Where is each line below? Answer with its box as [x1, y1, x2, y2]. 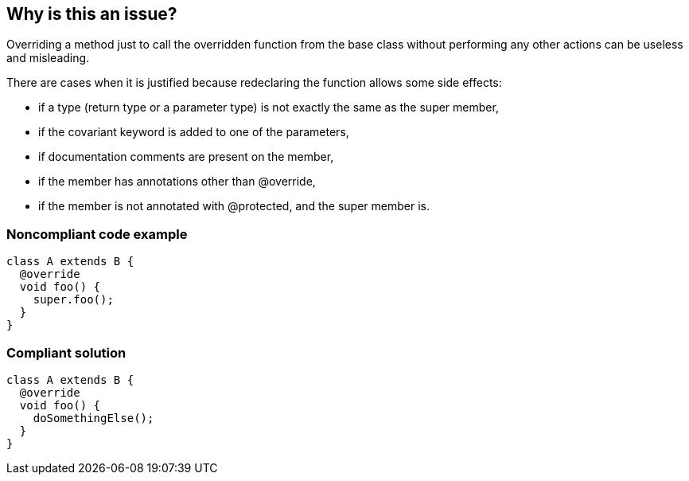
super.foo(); [33, 293, 114, 307]
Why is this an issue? [6, 4, 177, 24]
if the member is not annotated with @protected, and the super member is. [38, 199, 430, 213]
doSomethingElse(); [33, 411, 154, 424]
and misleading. [6, 51, 90, 65]
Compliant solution [6, 344, 127, 361]
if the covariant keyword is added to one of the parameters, [38, 125, 349, 139]
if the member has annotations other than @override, [38, 174, 316, 189]
